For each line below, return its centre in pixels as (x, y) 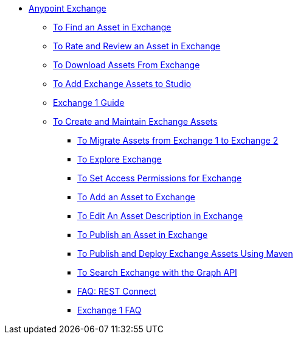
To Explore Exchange (120, 159)
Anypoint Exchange (68, 8)
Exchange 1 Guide (89, 103)
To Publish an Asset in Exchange (143, 235)
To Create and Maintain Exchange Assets (135, 121)
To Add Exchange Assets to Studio (122, 84)
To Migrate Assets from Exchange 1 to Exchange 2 (178, 140)
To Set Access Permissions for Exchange (160, 178)
